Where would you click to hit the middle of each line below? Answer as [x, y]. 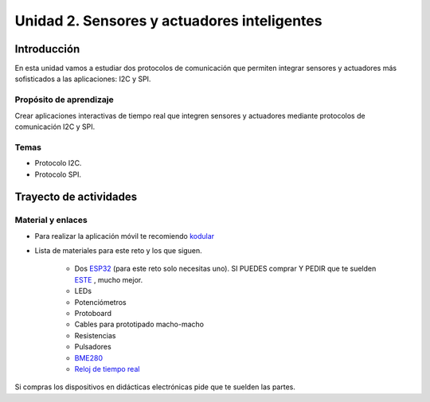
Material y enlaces [51, 221]
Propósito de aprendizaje [64, 100]
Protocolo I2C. [58, 163]
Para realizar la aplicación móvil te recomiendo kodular [125, 236]
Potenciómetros [100, 302]
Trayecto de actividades [76, 197]
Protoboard [93, 314]
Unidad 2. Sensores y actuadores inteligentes [168, 21]
